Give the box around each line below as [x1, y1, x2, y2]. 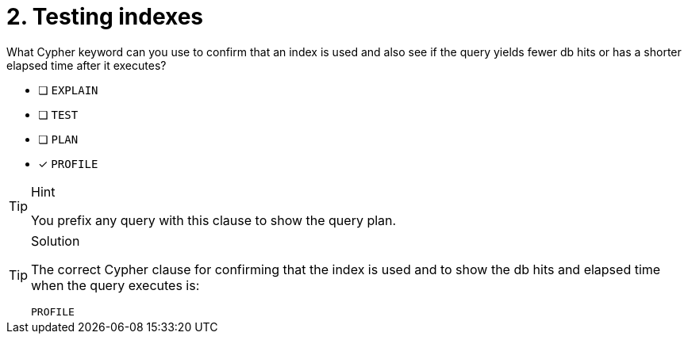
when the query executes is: [31, 277, 200, 293]
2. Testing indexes [6, 3, 204, 30]
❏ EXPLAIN [38, 82, 98, 97]
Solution [31, 232, 80, 249]
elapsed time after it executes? [6, 58, 167, 72]
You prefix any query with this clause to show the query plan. [31, 212, 397, 228]
